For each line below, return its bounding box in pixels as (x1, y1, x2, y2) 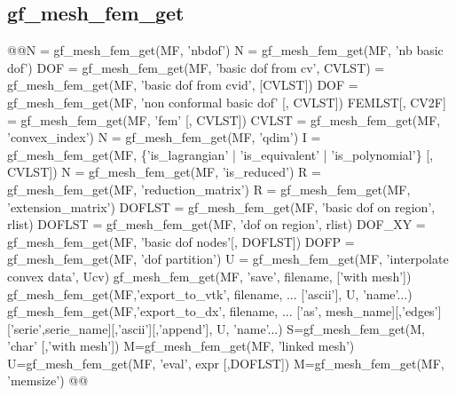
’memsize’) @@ (7, 371, 89, 390)
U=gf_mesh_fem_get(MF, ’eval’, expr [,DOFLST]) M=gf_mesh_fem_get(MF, (7, 353, 444, 372)
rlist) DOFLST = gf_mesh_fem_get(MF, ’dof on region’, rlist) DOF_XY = (7, 215, 426, 234)
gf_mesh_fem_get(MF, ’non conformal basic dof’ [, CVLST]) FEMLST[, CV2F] (7, 92, 446, 111)
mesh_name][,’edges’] (325, 302, 442, 321)
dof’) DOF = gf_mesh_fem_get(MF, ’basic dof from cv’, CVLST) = (7, 58, 385, 76)
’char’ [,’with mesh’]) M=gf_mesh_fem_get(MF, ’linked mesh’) (7, 337, 355, 355)
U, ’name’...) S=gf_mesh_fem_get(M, (216, 319, 425, 337)
